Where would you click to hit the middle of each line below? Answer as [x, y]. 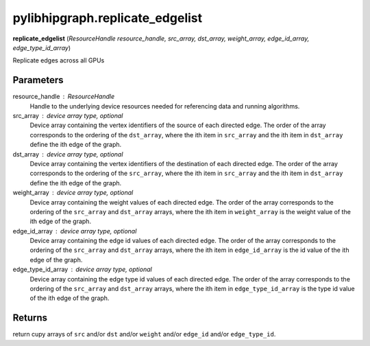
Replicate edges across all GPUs [59, 60]
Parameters [38, 80]
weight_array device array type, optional [73, 193]
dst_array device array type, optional [68, 154]
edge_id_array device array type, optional [75, 231]
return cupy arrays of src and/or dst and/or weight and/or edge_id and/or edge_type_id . [144, 334]
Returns [30, 318]
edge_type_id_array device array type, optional [82, 269]
